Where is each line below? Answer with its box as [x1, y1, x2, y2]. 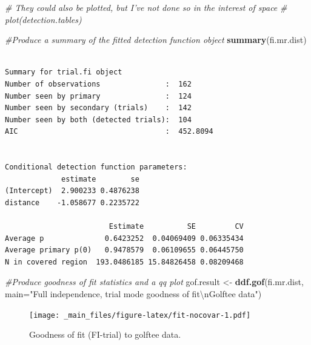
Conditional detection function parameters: [5, 163, 187, 172]
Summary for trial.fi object [5, 68, 122, 77]
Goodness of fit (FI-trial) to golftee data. [29, 328, 181, 341]
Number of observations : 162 [5, 79, 192, 88]
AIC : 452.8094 [5, 127, 213, 136]
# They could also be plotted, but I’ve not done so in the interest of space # [5, 1, 287, 13]
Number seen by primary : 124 [5, 91, 192, 100]
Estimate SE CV [109, 222, 244, 231]
